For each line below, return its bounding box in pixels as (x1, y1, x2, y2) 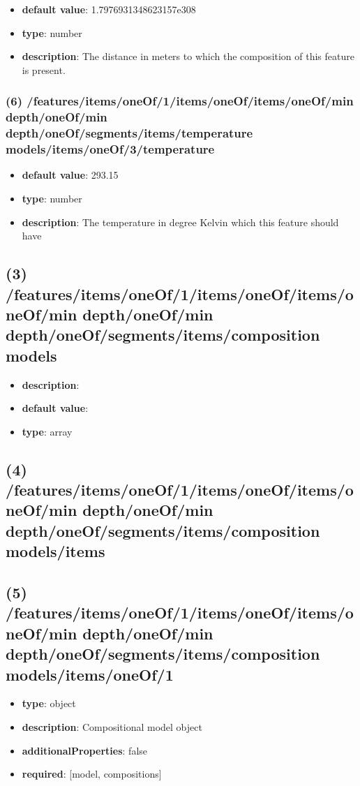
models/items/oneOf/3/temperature (6, 140, 215, 158)
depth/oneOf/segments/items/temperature (6, 124, 253, 142)
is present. (22, 62, 66, 77)
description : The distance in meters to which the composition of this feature (22, 49, 354, 64)
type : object (22, 696, 76, 711)
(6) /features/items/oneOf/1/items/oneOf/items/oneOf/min (6, 92, 354, 110)
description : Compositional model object (22, 719, 202, 734)
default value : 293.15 (22, 168, 119, 182)
